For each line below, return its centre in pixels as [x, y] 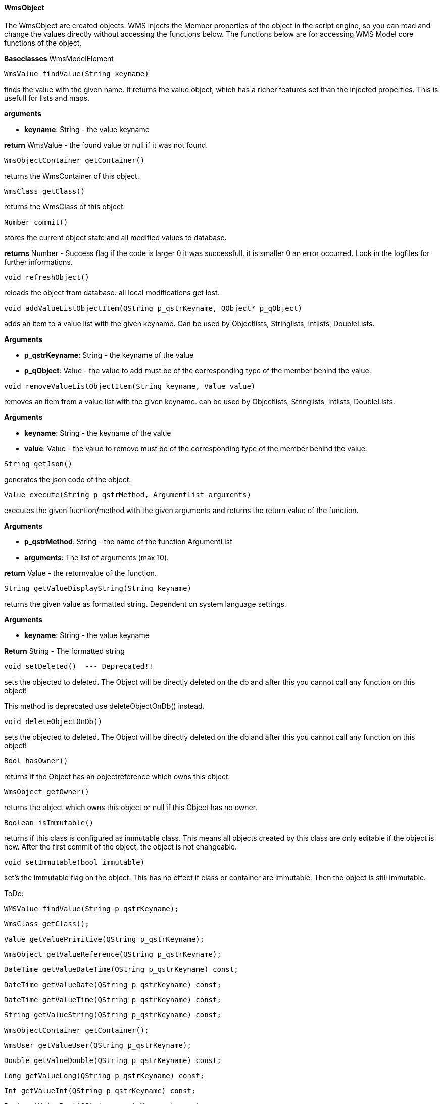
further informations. [38, 262]
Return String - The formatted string [64, 651]
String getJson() [38, 464]
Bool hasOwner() [36, 761]
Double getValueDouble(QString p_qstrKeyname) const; [113, 1060]
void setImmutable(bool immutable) [75, 862]
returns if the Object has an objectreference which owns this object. [117, 776]
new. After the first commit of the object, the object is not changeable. [121, 846]
